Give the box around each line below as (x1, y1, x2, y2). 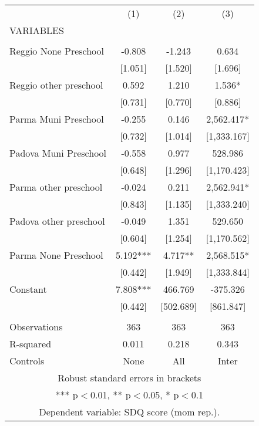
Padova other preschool (9, 214, 105, 228)
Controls (9, 354, 45, 367)
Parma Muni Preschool (9, 112, 104, 126)
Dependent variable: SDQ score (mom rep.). (39, 405, 220, 418)
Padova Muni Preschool (9, 146, 107, 160)
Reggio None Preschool (9, 44, 105, 58)
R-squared (9, 337, 52, 350)
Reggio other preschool (9, 78, 103, 92)
